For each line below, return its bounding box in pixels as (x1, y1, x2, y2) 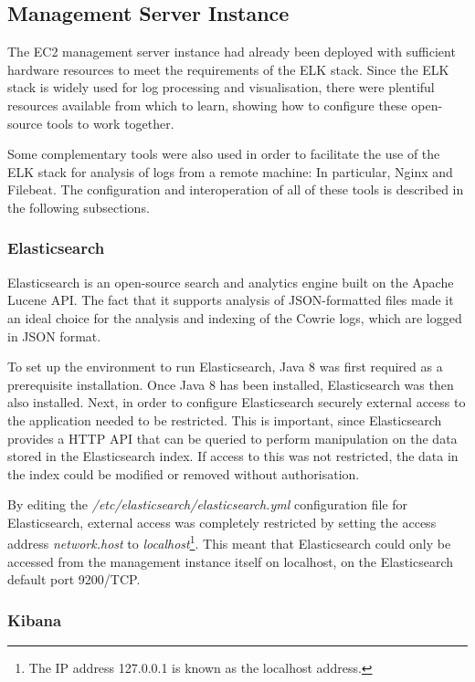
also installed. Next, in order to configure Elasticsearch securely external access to (7, 393, 466, 412)
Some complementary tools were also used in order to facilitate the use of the (7, 144, 440, 163)
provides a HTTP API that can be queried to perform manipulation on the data (7, 428, 458, 447)
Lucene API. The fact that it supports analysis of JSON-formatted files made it (7, 290, 454, 310)
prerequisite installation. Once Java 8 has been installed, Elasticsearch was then (7, 374, 454, 393)
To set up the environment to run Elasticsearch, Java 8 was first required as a (7, 357, 443, 376)
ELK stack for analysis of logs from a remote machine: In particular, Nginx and (7, 162, 453, 181)
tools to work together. (46, 113, 174, 132)
